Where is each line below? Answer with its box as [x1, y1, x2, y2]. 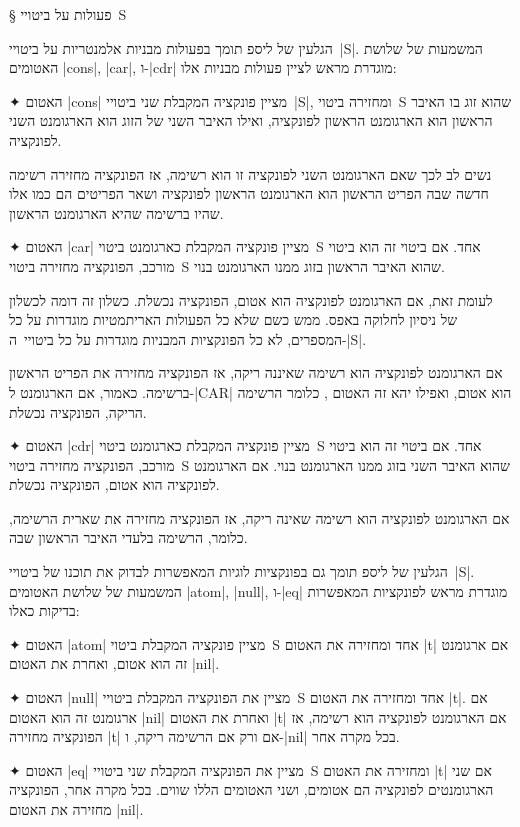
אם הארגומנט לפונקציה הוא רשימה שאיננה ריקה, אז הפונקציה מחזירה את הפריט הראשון [9, 362, 503, 383]
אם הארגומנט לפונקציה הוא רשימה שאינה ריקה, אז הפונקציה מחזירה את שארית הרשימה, [9, 507, 510, 528]
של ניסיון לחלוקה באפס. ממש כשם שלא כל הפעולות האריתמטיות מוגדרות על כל [9, 309, 458, 330]
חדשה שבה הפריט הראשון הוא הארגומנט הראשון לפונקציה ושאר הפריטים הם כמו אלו [9, 183, 489, 204]
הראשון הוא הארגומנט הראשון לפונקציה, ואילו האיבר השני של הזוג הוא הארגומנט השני [9, 110, 493, 131]
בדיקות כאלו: [9, 600, 80, 621]
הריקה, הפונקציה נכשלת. [9, 401, 147, 422]
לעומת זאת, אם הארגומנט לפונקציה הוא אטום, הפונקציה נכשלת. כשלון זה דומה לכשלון [9, 289, 493, 310]
